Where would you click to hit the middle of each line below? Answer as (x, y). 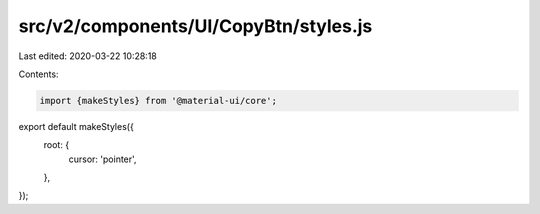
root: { (56, 145)
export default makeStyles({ (76, 126)
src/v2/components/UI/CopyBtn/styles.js (195, 26)
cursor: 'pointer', (102, 159)
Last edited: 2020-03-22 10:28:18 (87, 56)
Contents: (38, 74)
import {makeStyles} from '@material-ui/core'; (158, 100)
